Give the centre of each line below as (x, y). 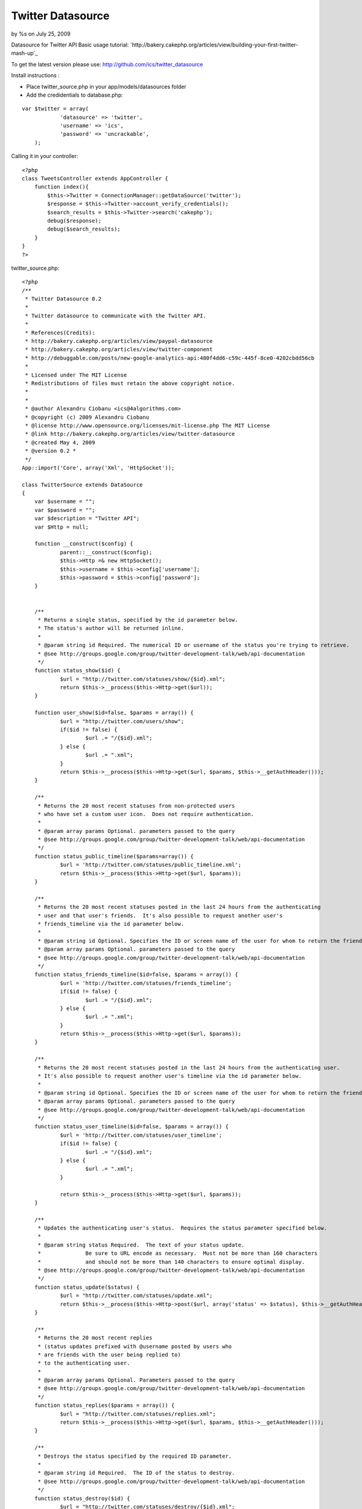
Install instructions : (35, 75)
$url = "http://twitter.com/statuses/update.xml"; (136, 1296)
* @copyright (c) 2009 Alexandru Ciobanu (87, 417)
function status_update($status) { (87, 1287)
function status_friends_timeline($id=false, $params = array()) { (136, 975)
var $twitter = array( (56, 109)
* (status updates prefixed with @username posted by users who (135, 1346)
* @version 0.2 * (51, 451)
